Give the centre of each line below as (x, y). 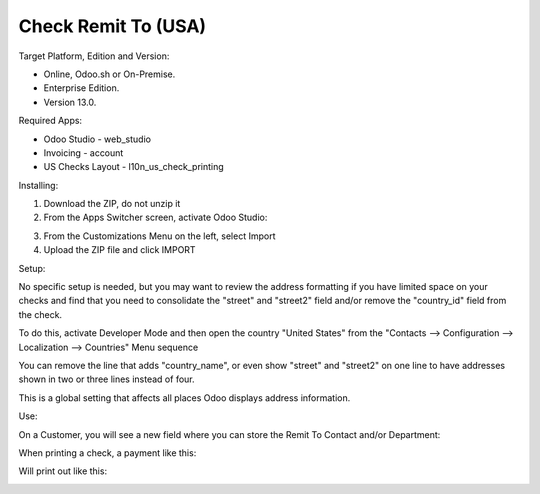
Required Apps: (50, 121)
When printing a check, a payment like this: (107, 452)
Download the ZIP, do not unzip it (112, 204)
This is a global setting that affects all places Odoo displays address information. (184, 397)
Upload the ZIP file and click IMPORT (119, 250)
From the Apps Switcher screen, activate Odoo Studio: (155, 217)
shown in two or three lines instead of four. (106, 379)
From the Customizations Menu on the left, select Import (159, 236)
